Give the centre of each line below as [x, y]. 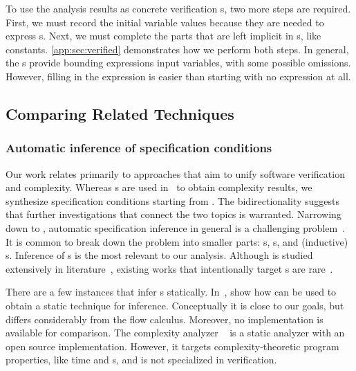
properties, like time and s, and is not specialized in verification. [141, 360]
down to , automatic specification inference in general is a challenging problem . [176, 227]
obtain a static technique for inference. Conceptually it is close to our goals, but [175, 305]
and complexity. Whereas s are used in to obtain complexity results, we [159, 187]
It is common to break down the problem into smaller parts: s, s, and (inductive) [177, 241]
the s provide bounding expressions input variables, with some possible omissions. [178, 63]
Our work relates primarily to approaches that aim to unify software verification [175, 173]
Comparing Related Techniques [120, 113]
